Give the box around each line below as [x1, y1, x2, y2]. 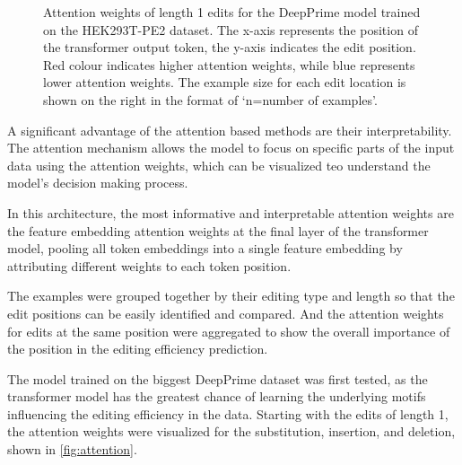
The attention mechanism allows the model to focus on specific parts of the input [7, 138, 455, 157]
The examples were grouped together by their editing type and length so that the [7, 286, 455, 305]
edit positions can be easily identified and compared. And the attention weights [7, 303, 444, 322]
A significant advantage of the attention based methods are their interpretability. [7, 120, 452, 139]
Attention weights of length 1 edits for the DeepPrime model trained [43, 3, 421, 21]
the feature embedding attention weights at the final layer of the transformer [7, 221, 429, 240]
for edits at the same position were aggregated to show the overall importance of [7, 321, 450, 340]
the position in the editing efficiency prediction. [7, 339, 268, 358]
